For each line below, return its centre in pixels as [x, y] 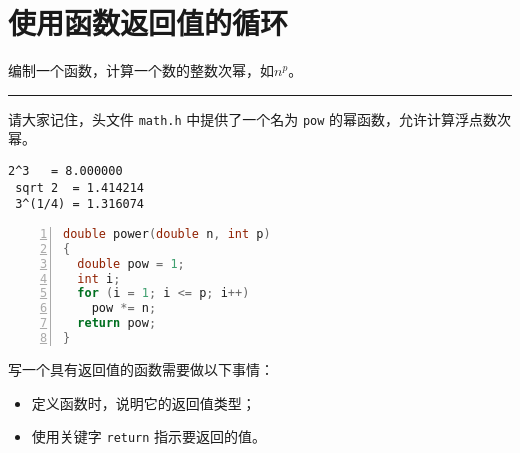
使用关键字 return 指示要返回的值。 [149, 436]
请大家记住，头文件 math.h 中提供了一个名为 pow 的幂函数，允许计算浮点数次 [260, 118]
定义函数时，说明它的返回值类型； [143, 402]
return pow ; [117, 323]
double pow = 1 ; [131, 263]
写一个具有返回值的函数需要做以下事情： [141, 368]
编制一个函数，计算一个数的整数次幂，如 [141, 70]
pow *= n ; [124, 308]
